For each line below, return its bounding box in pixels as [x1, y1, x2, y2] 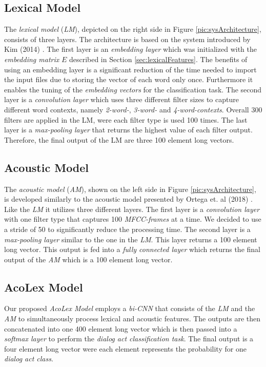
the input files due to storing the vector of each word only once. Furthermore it [4, 74, 253, 85]
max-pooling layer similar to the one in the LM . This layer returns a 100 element [4, 234, 257, 244]
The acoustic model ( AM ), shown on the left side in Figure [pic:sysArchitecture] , [4, 183, 256, 194]
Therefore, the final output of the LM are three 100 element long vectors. [4, 134, 234, 145]
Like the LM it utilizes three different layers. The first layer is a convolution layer [4, 203, 260, 214]
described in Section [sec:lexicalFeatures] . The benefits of [69, 53, 248, 64]
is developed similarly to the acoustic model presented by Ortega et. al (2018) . [4, 194, 253, 204]
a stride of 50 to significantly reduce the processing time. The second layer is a [4, 223, 251, 234]
